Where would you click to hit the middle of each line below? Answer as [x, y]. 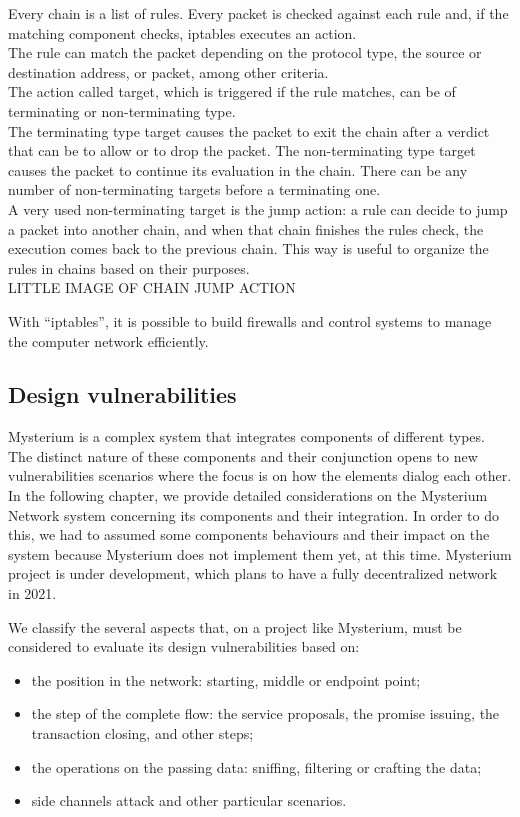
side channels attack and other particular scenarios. [189, 800]
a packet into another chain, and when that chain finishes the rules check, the [246, 228]
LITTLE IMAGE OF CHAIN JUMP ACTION [152, 287]
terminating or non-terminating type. [122, 110]
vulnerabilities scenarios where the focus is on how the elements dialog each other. [260, 475]
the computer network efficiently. [108, 340]
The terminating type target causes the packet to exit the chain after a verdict [249, 130]
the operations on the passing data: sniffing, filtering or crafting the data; [256, 766]
